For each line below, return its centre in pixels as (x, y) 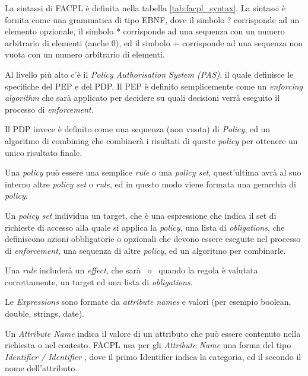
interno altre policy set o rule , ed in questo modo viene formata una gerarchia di (150, 184)
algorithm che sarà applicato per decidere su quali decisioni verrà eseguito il (142, 98)
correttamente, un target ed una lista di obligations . (99, 281)
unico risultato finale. (44, 152)
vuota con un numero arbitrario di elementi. (85, 54)
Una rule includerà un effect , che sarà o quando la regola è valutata (131, 270)
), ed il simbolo (143, 42)
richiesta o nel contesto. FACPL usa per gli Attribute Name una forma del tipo (148, 345)
